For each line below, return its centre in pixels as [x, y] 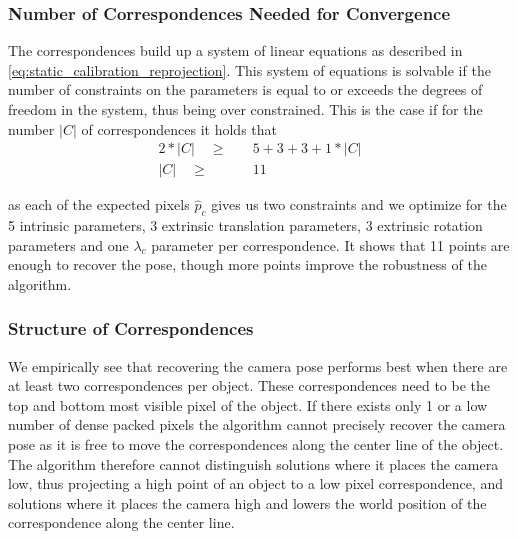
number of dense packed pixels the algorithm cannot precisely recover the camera [257, 424]
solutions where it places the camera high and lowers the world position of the [247, 502]
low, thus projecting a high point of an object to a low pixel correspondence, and [255, 483]
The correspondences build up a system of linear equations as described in [235, 50]
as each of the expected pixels [99, 204]
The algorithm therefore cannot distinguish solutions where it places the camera [253, 463]
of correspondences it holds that [179, 128]
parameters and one [68, 244]
